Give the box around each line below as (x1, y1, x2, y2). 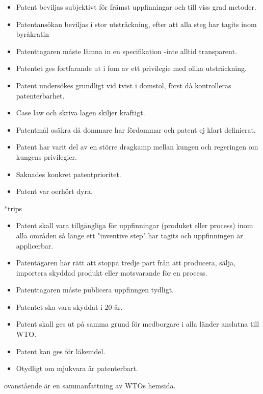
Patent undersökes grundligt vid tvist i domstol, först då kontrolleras (16, 80, 231, 90)
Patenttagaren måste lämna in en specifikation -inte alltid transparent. (16, 45, 237, 56)
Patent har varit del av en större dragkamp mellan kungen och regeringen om (16, 141, 258, 152)
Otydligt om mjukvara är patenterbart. (16, 363, 138, 374)
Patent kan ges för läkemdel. (16, 346, 106, 356)
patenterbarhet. (16, 90, 65, 101)
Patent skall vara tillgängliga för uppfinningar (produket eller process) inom (16, 220, 253, 231)
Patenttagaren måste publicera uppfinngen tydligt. (16, 284, 174, 295)
